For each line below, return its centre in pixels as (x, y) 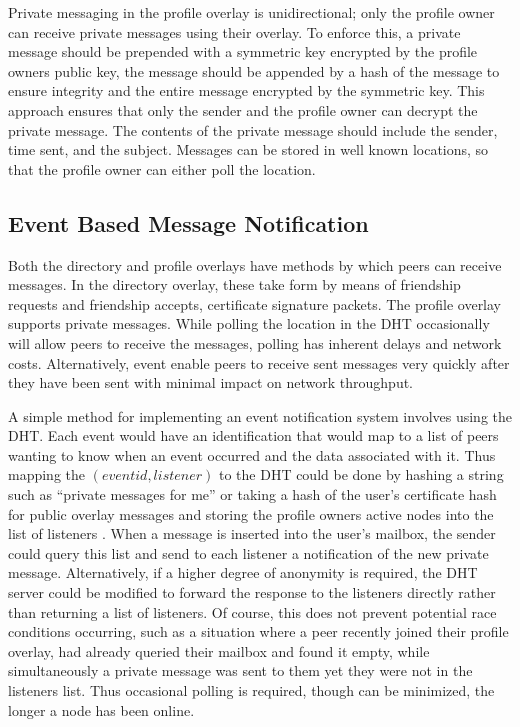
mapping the (47, 474)
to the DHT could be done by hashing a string (361, 474)
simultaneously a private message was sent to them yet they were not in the (240, 670)
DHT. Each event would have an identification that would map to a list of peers (253, 435)
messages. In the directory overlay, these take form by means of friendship (234, 284)
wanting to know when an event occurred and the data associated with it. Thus (252, 454)
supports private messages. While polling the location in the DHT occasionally (249, 323)
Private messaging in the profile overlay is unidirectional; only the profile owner (251, 12)
